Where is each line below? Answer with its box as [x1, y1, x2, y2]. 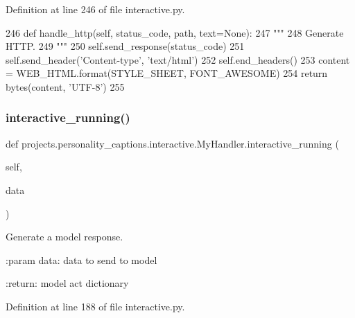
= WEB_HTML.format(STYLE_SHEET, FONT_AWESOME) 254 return [6, 66, 328, 80]
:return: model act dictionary [6, 276, 129, 290]
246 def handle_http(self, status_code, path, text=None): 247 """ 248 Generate [6, 25, 344, 39]
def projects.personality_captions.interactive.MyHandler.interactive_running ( [6, 136, 339, 150]
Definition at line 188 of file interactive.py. [6, 299, 185, 313]
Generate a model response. [6, 229, 123, 244]
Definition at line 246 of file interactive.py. [6, 2, 185, 16]
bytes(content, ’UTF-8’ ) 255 [6, 79, 125, 94]
